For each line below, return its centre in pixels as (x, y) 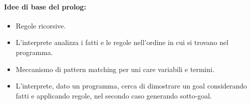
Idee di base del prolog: (45, 6)
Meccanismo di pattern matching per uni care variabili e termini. (115, 69)
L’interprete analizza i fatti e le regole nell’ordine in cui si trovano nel (122, 42)
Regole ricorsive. (41, 25)
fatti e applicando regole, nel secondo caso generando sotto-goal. (114, 95)
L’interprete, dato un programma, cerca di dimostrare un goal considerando (131, 86)
